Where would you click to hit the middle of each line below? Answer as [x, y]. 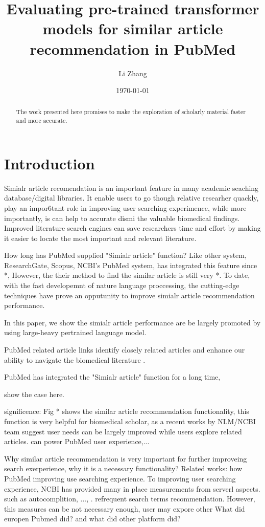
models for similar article [133, 28]
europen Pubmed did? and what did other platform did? [92, 519]
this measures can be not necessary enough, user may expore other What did [125, 508]
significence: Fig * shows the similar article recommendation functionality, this [127, 411]
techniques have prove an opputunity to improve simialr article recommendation [129, 295]
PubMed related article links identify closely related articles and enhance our [125, 350]
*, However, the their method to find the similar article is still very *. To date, [127, 275]
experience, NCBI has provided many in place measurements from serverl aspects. [132, 488]
